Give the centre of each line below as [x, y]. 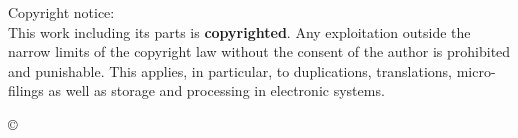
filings [26, 90]
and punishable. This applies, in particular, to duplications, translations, [230, 70]
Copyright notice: [61, 12]
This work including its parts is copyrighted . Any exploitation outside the [239, 31]
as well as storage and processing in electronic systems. [216, 90]
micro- [476, 70]
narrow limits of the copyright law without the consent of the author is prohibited [259, 51]
